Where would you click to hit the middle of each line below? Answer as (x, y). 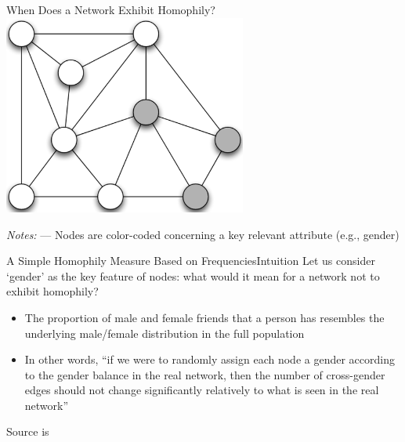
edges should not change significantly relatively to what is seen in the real (202, 390)
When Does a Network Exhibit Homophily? (111, 9)
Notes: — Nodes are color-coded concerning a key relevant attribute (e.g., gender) (203, 234)
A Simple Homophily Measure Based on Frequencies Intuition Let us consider (191, 261)
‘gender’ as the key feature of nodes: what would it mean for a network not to (193, 275)
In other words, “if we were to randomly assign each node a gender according (210, 359)
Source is (28, 431)
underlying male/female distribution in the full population (165, 333)
